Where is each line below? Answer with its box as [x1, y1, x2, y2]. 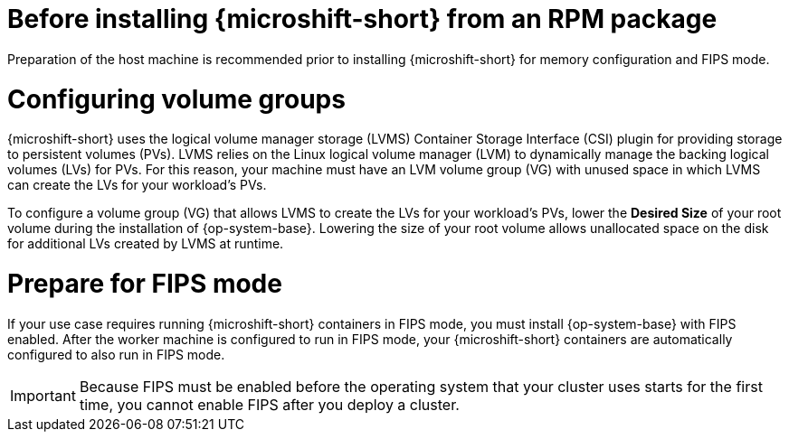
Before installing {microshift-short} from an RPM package [7, 4, 718, 34]
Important [10, 386, 76, 405]
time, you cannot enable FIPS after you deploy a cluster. [79, 395, 460, 414]
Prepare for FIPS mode [7, 268, 282, 299]
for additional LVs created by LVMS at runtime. [7, 236, 284, 252]
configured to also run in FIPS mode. [7, 346, 225, 362]
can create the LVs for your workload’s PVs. [7, 177, 267, 193]
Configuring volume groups [7, 83, 346, 115]
